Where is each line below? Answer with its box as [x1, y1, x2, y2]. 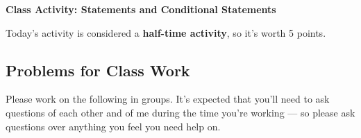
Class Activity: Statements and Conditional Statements [6, 2, 276, 16]
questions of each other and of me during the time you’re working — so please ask [6, 105, 355, 119]
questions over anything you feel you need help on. [6, 119, 221, 133]
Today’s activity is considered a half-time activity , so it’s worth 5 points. [6, 25, 326, 40]
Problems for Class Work [6, 59, 190, 80]
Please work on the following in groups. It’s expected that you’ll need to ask [6, 92, 330, 106]
